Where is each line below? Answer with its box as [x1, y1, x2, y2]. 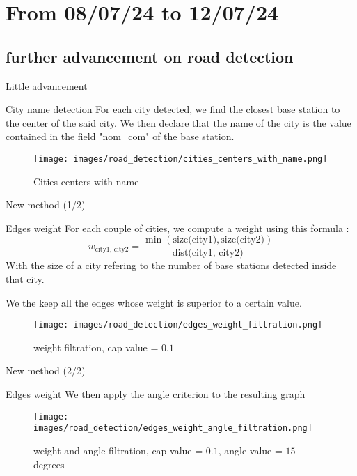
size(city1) [173, 235, 217, 245]
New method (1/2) [6, 197, 86, 212]
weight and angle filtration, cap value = [33, 443, 203, 457]
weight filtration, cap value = [33, 339, 159, 354]
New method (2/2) [6, 363, 86, 378]
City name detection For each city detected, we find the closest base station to [6, 102, 340, 116]
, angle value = [218, 443, 283, 457]
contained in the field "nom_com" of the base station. [6, 129, 235, 144]
